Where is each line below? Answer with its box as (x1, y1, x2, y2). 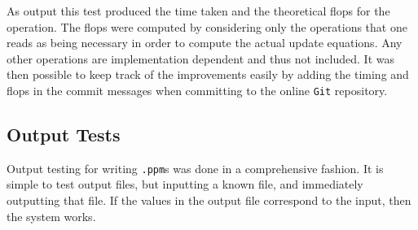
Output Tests (7, 122, 121, 147)
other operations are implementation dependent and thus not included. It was (7, 50, 394, 67)
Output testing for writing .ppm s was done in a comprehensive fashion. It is (7, 159, 384, 176)
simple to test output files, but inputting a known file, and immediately (7, 176, 363, 193)
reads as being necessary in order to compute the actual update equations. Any (7, 34, 403, 51)
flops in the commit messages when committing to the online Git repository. (7, 81, 388, 98)
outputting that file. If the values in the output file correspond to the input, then (7, 192, 411, 209)
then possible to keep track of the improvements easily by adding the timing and (7, 66, 409, 83)
